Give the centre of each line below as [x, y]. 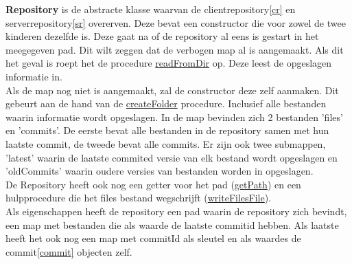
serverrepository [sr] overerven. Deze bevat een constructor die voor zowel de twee [176, 22]
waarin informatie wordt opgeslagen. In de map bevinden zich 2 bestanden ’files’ [174, 117]
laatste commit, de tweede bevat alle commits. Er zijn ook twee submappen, [166, 143]
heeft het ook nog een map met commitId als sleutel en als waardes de [153, 238]
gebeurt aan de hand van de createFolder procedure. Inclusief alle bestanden [166, 103]
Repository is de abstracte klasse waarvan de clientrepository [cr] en [151, 9]
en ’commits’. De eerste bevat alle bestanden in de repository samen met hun [167, 130]
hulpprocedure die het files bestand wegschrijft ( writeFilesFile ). [139, 198]
